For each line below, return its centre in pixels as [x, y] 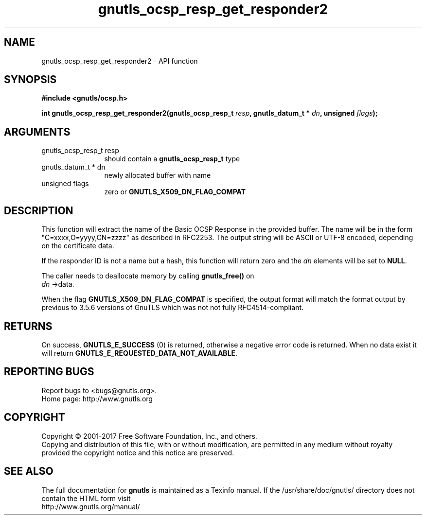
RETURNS [28, 326]
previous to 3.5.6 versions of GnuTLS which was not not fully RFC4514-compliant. [173, 308]
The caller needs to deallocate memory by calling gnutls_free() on [148, 276]
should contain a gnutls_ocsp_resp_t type [172, 159]
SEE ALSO [29, 471]
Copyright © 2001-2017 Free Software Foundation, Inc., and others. [149, 436]
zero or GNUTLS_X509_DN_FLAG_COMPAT [175, 192]
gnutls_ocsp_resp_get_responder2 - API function [120, 61]
